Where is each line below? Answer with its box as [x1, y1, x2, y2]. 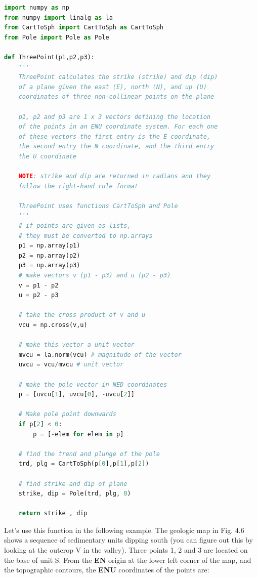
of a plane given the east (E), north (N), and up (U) [18, 83, 207, 91]
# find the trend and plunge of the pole [18, 450, 160, 458]
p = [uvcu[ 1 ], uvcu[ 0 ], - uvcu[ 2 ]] [18, 391, 135, 398]
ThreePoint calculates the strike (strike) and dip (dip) [18, 73, 218, 81]
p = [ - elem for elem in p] [33, 430, 124, 438]
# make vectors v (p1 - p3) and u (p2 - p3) [18, 272, 171, 279]
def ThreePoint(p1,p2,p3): [4, 53, 95, 61]
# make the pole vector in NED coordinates [18, 381, 167, 388]
